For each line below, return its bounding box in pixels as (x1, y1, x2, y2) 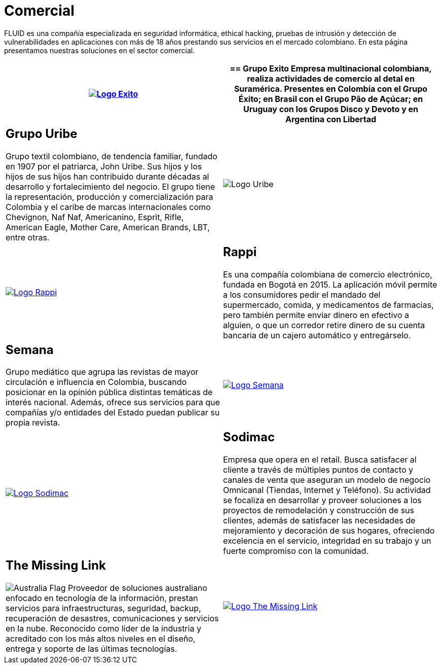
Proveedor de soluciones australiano (68, 583, 207, 593)
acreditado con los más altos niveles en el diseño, (6, 634, 196, 644)
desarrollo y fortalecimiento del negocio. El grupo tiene (6, 181, 215, 192)
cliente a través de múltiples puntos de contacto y (223, 465, 414, 475)
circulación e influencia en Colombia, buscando (6, 377, 187, 388)
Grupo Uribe (6, 126, 78, 141)
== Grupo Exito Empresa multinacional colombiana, (230, 63, 432, 74)
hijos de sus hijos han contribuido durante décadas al (6, 171, 209, 182)
